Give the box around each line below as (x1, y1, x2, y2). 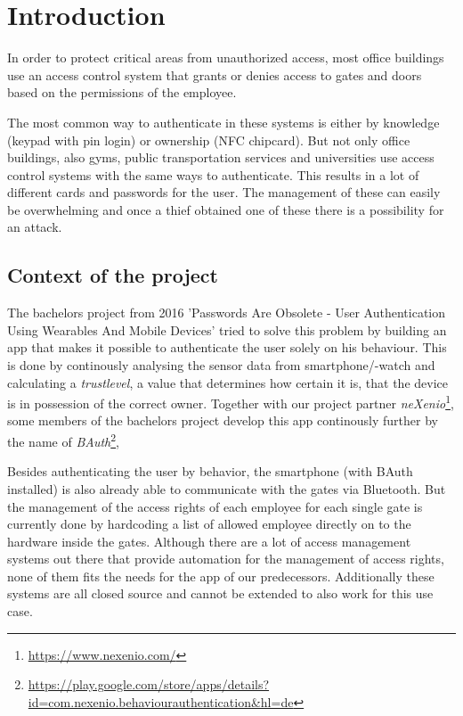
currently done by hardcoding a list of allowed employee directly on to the (7, 514, 411, 533)
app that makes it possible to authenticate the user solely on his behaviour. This (7, 338, 447, 357)
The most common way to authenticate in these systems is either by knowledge (7, 112, 440, 131)
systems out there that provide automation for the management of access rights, (7, 549, 444, 568)
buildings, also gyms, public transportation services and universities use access (7, 148, 435, 167)
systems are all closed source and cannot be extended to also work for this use (7, 584, 434, 603)
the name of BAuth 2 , (7, 430, 120, 450)
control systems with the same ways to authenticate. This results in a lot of (7, 165, 419, 184)
